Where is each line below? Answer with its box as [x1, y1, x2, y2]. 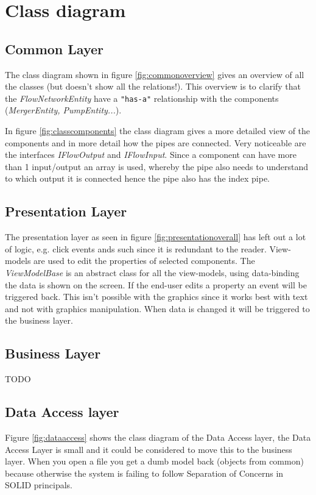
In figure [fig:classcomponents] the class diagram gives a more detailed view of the [5, 124, 311, 137]
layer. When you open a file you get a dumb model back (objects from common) [5, 455, 304, 468]
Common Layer [5, 39, 104, 58]
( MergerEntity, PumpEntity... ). [5, 104, 122, 116]
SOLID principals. [5, 479, 72, 491]
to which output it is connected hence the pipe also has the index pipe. [5, 172, 270, 185]
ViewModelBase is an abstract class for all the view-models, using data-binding [5, 266, 300, 279]
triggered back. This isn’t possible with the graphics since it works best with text [5, 290, 308, 303]
